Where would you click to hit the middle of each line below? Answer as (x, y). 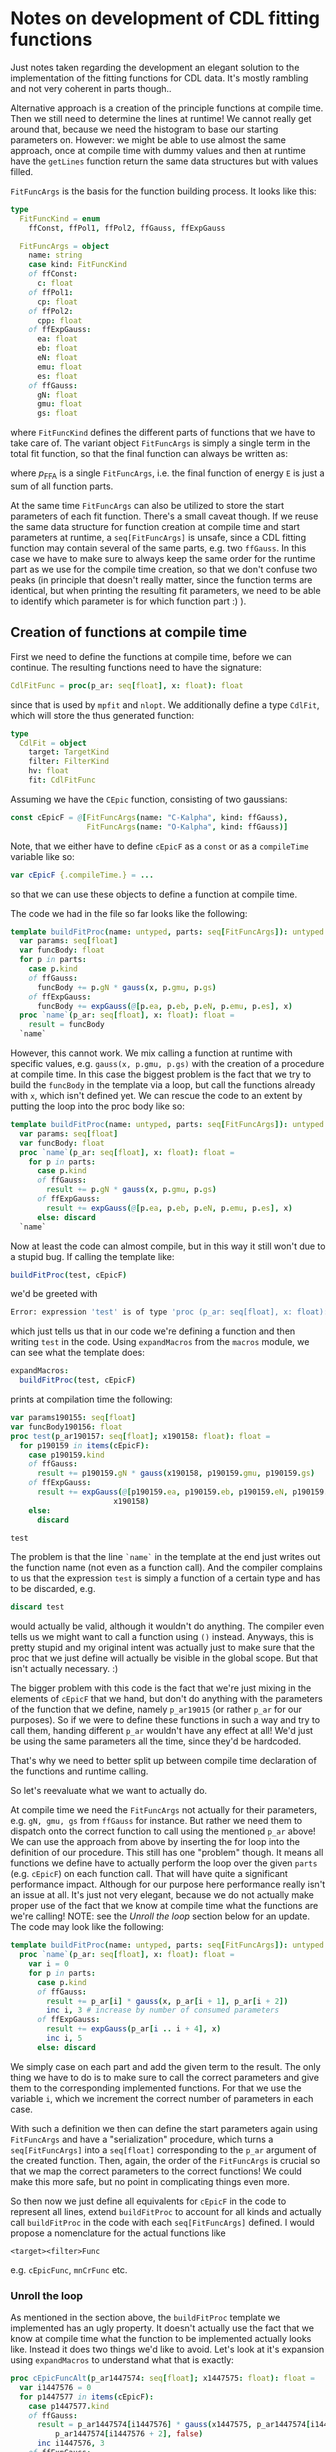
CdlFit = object (53, 743)
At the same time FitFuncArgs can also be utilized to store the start (147, 505)
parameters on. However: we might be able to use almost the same (148, 139)
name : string (55, 255)
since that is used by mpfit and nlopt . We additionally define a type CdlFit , (165, 704)
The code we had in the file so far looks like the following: (129, 913)
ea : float (57, 339)
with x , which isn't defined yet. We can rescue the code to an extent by (156, 1096)
